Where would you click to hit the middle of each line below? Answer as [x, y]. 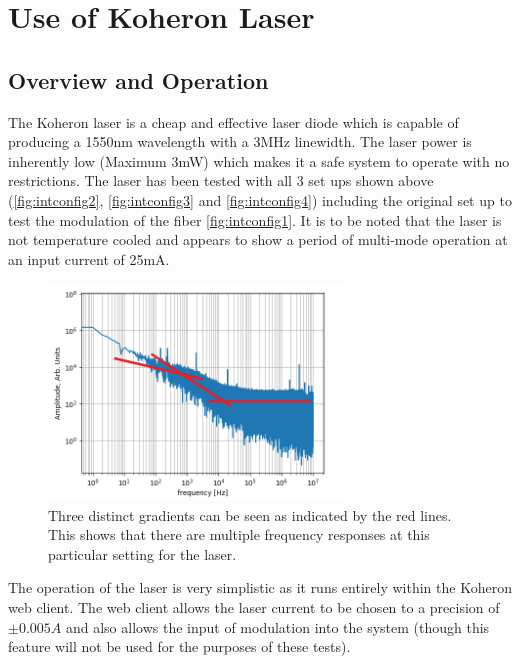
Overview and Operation [138, 79]
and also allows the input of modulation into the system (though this [277, 626]
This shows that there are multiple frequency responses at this [239, 534]
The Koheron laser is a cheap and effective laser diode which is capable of [233, 121]
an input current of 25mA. [89, 258]
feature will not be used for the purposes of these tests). [179, 646]
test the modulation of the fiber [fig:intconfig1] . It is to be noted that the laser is [255, 219]
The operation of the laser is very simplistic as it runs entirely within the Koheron [260, 587]
